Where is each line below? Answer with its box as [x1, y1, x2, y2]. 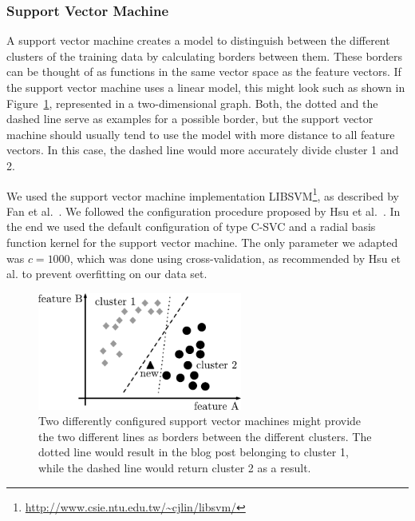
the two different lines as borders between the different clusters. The [38, 428, 372, 444]
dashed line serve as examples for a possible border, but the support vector [6, 110, 373, 127]
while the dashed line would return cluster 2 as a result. [38, 459, 311, 475]
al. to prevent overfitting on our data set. [6, 265, 207, 282]
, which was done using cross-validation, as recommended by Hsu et [69, 249, 401, 266]
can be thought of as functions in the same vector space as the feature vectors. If [6, 63, 401, 80]
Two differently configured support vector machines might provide [38, 412, 362, 429]
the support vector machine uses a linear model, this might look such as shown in [6, 79, 405, 95]
